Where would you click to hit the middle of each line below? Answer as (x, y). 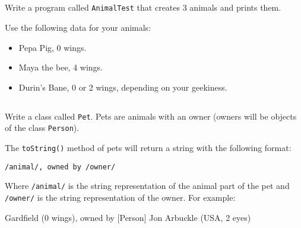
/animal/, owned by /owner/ (60, 167)
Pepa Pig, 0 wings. (53, 47)
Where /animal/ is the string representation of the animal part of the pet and (147, 186)
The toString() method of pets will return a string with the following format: (148, 148)
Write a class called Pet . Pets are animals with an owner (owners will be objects (151, 116)
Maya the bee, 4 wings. (61, 67)
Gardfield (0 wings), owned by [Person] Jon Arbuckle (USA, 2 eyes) (128, 217)
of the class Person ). (42, 128)
